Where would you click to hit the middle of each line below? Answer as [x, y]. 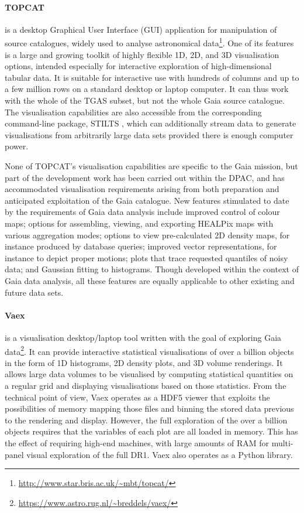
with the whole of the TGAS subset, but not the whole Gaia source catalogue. [145, 100]
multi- [282, 442]
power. [17, 146]
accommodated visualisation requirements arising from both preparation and [142, 189]
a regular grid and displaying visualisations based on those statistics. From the [146, 385]
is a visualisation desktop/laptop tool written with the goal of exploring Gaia [143, 337]
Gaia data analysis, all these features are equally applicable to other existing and [150, 280]
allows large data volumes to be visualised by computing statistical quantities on [149, 374]
